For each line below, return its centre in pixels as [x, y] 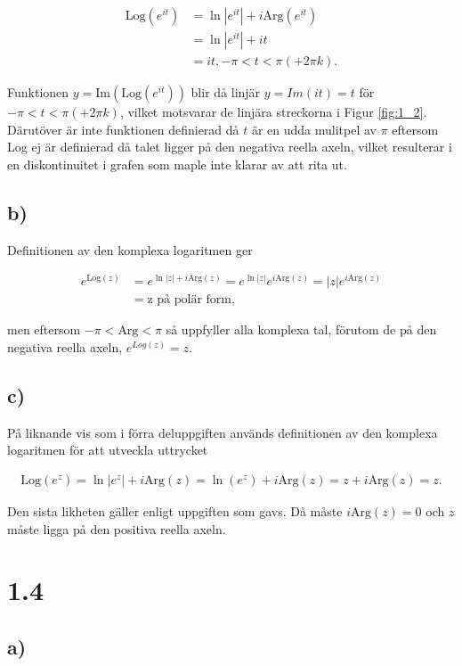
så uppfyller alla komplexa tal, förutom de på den [301, 329]
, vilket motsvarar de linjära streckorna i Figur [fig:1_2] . [273, 112]
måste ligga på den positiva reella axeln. [117, 528]
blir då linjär [226, 92]
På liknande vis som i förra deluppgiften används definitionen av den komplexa [223, 432]
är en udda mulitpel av [314, 129]
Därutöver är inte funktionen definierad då [123, 129]
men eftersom [44, 329]
